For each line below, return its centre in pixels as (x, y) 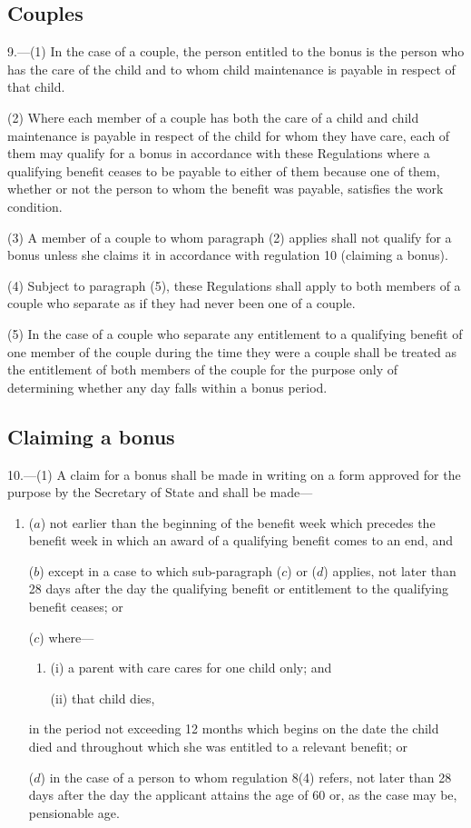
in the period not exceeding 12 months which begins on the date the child (234, 728)
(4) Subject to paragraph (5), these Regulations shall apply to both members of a (234, 285)
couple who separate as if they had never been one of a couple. (182, 303)
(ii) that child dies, (103, 698)
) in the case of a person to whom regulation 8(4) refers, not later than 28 (246, 777)
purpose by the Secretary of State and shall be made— (160, 492)
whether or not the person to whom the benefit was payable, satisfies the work (226, 189)
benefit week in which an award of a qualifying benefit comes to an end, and (240, 540)
